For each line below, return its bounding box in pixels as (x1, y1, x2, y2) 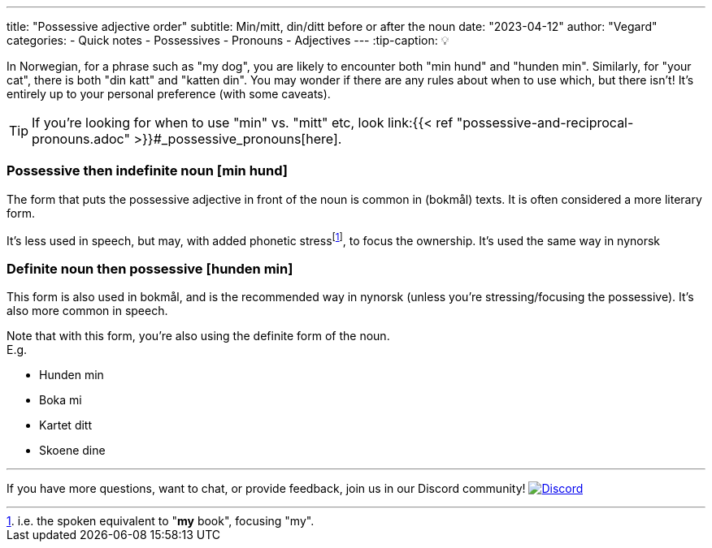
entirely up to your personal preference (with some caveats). (7, 87, 331, 101)
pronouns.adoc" (32, 131, 130, 147)
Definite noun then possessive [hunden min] (7, 260, 293, 277)
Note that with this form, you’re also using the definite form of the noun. (7, 329, 390, 343)
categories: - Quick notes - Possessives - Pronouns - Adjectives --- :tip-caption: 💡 (7, 33, 449, 47)
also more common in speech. (7, 304, 168, 318)
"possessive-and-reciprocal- (456, 114, 634, 131)
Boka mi (39, 393, 82, 408)
